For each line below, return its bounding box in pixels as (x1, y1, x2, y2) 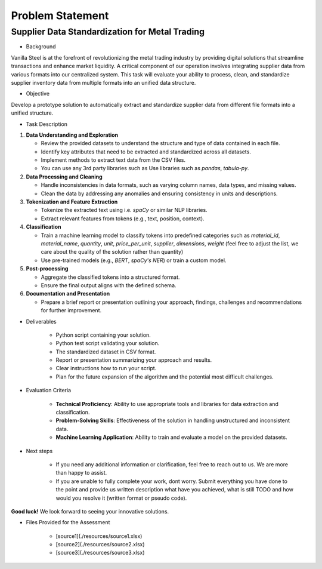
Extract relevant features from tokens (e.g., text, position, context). (41, 215, 205, 222)
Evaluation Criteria (26, 387, 72, 394)
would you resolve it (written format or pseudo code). (55, 494, 187, 502)
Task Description (26, 120, 68, 128)
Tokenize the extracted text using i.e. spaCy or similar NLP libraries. (41, 207, 208, 214)
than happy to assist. (55, 469, 107, 476)
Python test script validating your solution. (55, 340, 160, 347)
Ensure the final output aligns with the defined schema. (41, 281, 177, 289)
